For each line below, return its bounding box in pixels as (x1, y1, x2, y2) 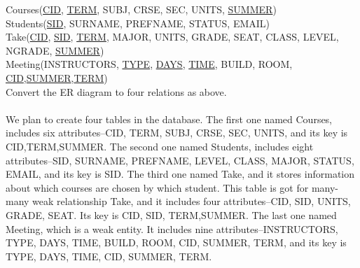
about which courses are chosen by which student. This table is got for (6, 180, 309, 195)
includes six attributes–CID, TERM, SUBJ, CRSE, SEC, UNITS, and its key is (6, 125, 348, 140)
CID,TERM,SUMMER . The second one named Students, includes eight (6, 139, 314, 153)
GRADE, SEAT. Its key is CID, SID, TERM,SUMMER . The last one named (6, 207, 337, 222)
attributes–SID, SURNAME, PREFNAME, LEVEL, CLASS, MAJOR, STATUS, (6, 153, 354, 167)
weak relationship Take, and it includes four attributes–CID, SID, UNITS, (32, 194, 351, 209)
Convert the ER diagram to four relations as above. (6, 84, 227, 99)
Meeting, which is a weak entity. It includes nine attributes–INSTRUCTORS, (6, 221, 338, 236)
